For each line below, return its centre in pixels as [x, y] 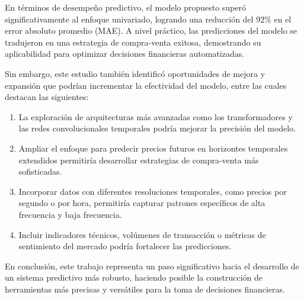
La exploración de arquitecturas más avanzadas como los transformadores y [156, 116]
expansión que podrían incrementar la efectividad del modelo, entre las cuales [146, 85]
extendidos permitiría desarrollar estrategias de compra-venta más [139, 160]
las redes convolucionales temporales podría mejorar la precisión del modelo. [157, 128]
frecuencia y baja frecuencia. [70, 214]
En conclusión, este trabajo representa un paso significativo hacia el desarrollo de [152, 266]
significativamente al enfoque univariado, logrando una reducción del [129, 19]
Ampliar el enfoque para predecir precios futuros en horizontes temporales [153, 148]
